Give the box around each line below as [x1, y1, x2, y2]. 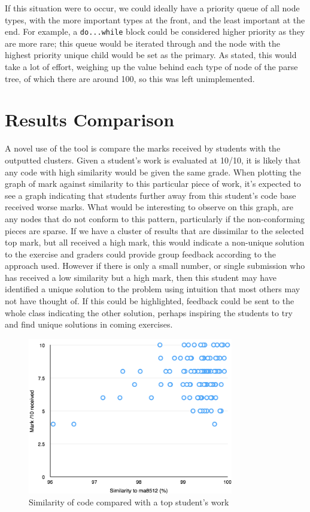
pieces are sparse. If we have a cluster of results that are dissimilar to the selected [5, 224, 304, 237]
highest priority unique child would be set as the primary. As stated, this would [5, 49, 297, 61]
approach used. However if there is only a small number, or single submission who [5, 259, 305, 272]
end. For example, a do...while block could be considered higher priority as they [5, 25, 305, 38]
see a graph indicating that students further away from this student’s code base [5, 189, 296, 201]
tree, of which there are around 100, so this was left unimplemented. [5, 72, 255, 84]
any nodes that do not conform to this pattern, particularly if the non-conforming [5, 212, 305, 225]
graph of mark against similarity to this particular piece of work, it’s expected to [5, 177, 301, 190]
